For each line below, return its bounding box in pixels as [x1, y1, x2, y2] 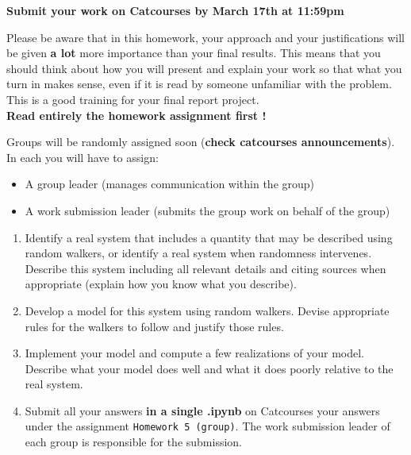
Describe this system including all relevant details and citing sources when [25, 260, 386, 276]
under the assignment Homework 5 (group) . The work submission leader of [25, 418, 390, 434]
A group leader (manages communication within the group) [25, 175, 315, 192]
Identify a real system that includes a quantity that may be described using [25, 229, 393, 245]
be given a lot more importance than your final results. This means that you [6, 44, 381, 61]
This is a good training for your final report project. [6, 91, 259, 107]
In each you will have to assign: [6, 148, 159, 165]
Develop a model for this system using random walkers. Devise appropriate [25, 302, 390, 318]
